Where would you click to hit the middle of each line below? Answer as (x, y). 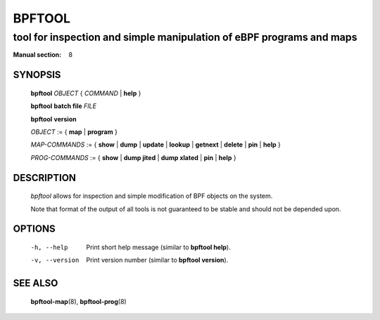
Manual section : (37, 55)
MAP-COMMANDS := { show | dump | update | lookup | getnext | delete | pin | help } (156, 145)
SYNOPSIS (37, 75)
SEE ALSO (36, 283)
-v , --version (55, 260)
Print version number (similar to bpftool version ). (157, 260)
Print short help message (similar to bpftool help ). (159, 247)
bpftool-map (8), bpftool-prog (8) (78, 301)
